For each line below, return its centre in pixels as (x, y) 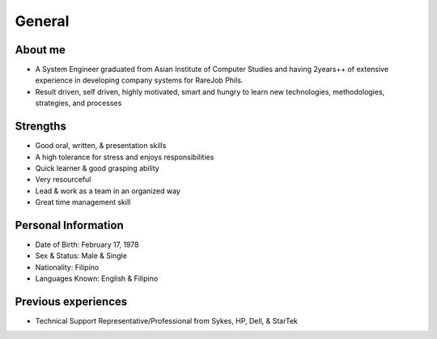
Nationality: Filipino (67, 267)
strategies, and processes (78, 103)
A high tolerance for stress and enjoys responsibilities (125, 157)
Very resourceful (63, 180)
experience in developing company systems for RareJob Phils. (139, 80)
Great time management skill (83, 202)
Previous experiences (71, 301)
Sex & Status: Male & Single (81, 256)
